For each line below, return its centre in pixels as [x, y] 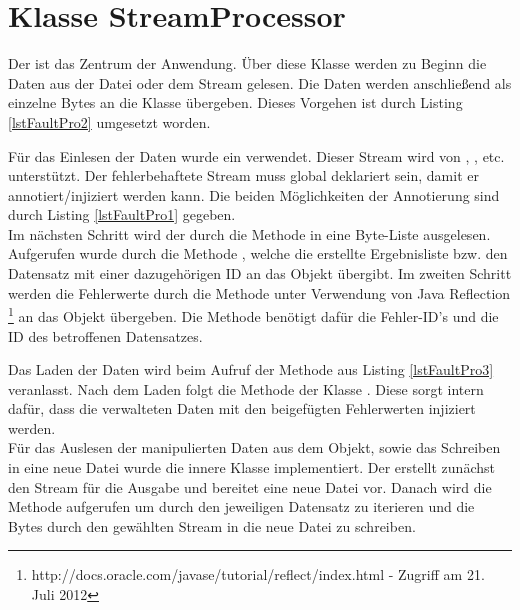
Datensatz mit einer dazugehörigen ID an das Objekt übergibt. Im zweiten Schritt [260, 273]
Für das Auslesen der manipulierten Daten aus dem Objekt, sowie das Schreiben [254, 447]
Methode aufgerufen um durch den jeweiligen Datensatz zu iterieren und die [241, 506]
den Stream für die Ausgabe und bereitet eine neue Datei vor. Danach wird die [250, 486]
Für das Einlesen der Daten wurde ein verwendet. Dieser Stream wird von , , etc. [256, 155]
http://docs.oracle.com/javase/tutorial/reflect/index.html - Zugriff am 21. [258, 574]
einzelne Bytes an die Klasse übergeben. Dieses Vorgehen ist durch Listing [235, 102]
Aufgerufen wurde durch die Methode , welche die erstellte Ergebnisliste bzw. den [258, 253]
